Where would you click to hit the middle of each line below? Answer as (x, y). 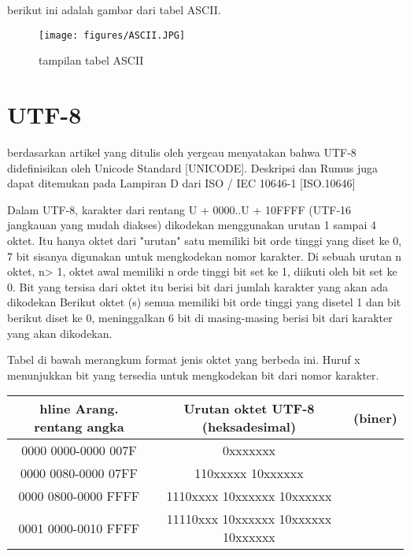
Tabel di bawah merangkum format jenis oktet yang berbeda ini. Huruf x (184, 360)
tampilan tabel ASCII (91, 60)
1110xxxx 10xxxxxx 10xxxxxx (249, 496)
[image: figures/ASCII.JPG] (112, 35)
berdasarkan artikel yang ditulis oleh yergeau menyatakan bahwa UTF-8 (182, 152)
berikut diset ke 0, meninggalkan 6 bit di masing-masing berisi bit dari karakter (200, 317)
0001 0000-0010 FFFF (79, 528)
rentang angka (79, 427)
